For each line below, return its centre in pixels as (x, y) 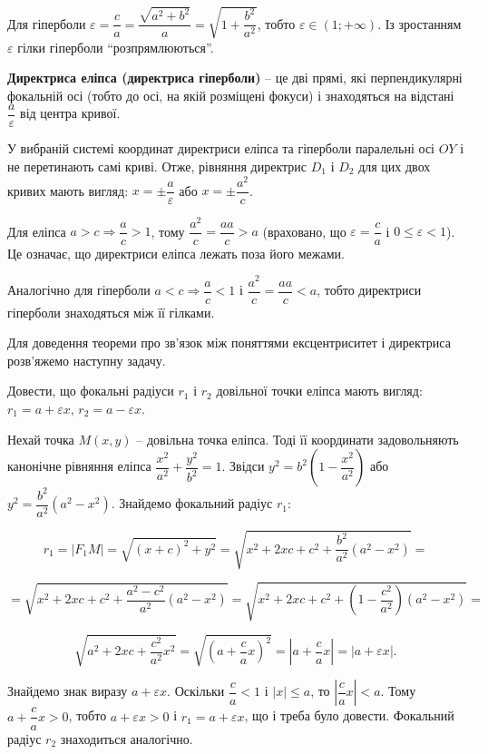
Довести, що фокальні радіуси (91, 391)
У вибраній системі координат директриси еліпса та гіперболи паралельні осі (221, 148)
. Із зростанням (420, 23)
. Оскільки (196, 691)
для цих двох (395, 166)
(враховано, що (304, 231)
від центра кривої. (70, 113)
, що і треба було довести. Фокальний (349, 715)
